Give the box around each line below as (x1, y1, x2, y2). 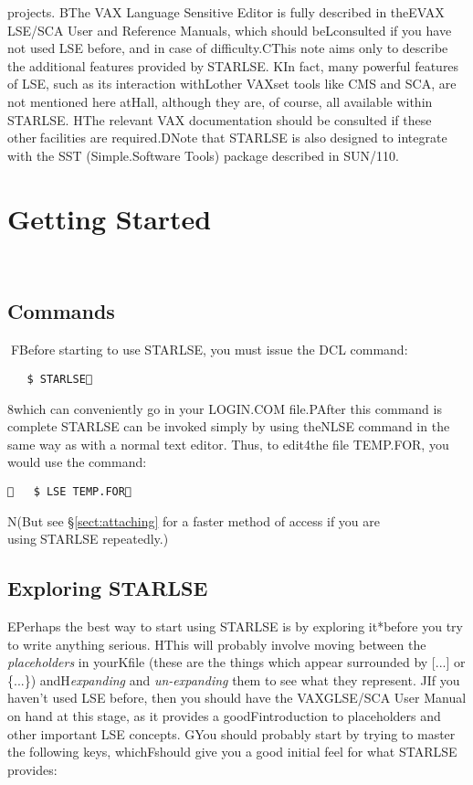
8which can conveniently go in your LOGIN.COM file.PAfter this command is (7, 398, 442, 418)
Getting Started (7, 199, 212, 237)
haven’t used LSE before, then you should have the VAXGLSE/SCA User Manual (7, 688, 467, 707)
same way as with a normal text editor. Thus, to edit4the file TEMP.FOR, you (7, 434, 449, 453)
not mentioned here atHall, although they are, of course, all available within (7, 91, 433, 111)
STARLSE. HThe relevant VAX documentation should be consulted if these (7, 110, 432, 129)
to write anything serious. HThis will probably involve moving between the (7, 634, 426, 653)
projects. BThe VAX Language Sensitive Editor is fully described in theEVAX (7, 3, 445, 21)
